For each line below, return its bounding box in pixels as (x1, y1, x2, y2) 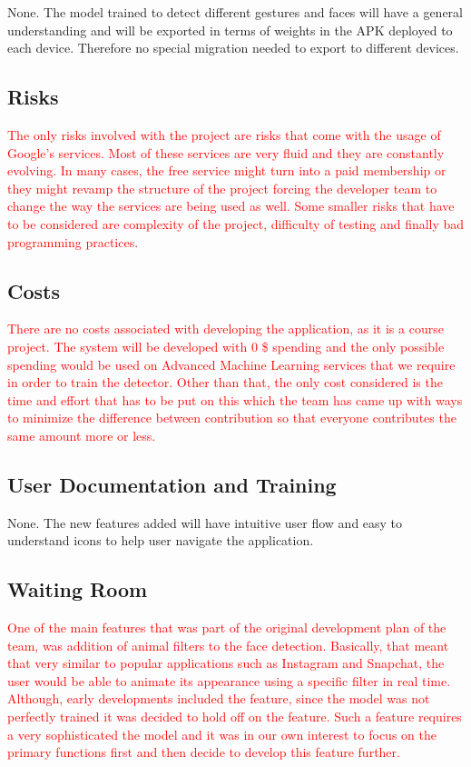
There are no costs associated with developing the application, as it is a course (7, 319, 444, 338)
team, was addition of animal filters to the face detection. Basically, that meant (7, 635, 449, 654)
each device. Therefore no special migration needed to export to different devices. (7, 38, 459, 57)
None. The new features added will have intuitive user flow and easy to (7, 513, 403, 532)
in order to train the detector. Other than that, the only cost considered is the (7, 373, 443, 392)
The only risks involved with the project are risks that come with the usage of (7, 125, 441, 144)
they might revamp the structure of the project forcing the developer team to (7, 178, 437, 197)
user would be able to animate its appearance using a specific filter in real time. (7, 671, 451, 690)
